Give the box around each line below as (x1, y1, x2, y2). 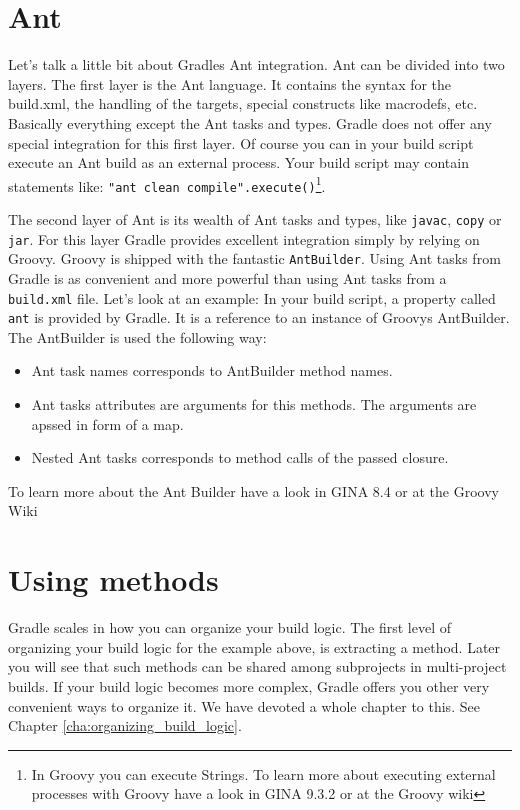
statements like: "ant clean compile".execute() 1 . (8, 172, 326, 196)
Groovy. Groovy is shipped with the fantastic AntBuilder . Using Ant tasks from (8, 248, 501, 269)
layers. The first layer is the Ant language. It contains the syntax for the (8, 73, 452, 94)
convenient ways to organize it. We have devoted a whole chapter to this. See (8, 695, 480, 716)
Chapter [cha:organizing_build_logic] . (8, 715, 242, 736)
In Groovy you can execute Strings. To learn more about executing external (31, 763, 496, 784)
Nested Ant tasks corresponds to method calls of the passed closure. (31, 447, 449, 468)
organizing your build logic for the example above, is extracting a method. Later (8, 636, 501, 657)
